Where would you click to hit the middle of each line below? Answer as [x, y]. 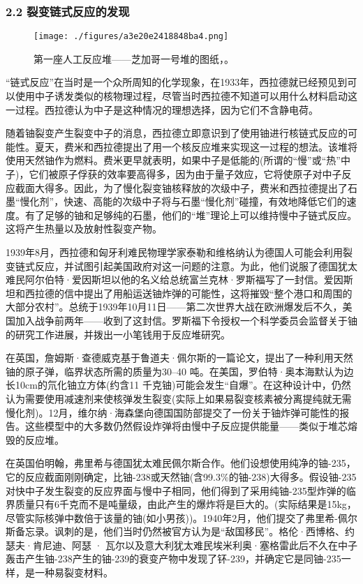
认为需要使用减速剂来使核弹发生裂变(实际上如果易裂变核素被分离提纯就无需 [179, 398]
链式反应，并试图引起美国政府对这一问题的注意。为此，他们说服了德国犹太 [186, 265]
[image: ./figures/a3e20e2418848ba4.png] [131, 37]
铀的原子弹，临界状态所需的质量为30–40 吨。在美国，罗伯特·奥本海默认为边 [180, 371]
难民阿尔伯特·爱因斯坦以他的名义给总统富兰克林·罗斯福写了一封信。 [165, 279]
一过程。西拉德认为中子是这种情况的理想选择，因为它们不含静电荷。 [162, 109]
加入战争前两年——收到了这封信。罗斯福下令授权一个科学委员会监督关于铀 [186, 320]
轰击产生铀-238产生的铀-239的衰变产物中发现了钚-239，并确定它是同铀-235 [173, 559]
